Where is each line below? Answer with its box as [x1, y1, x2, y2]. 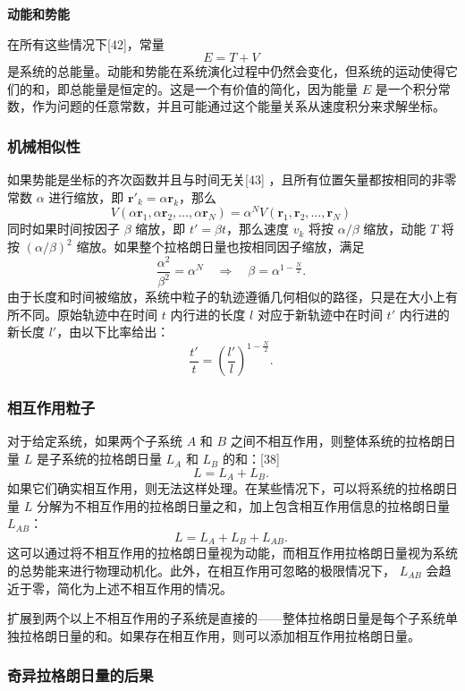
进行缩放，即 [48, 187, 124, 206]
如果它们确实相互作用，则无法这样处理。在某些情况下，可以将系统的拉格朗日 [7, 479, 458, 498]
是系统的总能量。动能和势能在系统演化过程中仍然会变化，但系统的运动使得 [7, 62, 445, 81]
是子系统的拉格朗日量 [36, 449, 162, 468]
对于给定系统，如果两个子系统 [7, 431, 182, 450]
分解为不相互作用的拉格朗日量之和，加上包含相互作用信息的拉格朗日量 [36, 496, 450, 515]
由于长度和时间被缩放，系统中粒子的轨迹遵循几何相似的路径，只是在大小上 [7, 287, 445, 306]
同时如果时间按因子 [7, 219, 120, 238]
